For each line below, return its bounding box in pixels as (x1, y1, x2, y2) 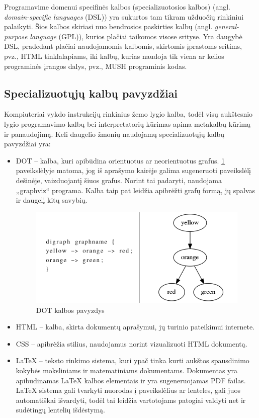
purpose (4, 31, 28, 41)
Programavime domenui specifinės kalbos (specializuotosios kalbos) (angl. (4, 2, 230, 12)
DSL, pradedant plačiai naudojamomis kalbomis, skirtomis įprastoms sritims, (4, 41, 242, 51)
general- (214, 21, 239, 32)
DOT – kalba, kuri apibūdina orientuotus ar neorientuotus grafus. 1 (16, 155, 225, 165)
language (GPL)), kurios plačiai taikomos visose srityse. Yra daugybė (30, 31, 242, 41)
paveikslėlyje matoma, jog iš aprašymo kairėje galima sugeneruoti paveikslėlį (16, 165, 251, 176)
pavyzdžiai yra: (4, 138, 51, 149)
